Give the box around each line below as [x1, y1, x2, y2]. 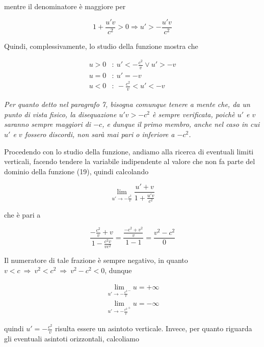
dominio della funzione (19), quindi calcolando [4, 166, 149, 176]
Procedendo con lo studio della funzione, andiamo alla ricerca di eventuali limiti [4, 146, 254, 156]
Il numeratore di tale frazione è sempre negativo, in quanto [4, 255, 188, 265]
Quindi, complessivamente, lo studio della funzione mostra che [4, 40, 198, 51]
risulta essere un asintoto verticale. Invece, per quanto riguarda [55, 323, 252, 334]
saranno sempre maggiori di [4, 119, 91, 129]
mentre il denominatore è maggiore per [4, 1, 126, 11]
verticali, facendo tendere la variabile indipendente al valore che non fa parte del [4, 156, 255, 167]
